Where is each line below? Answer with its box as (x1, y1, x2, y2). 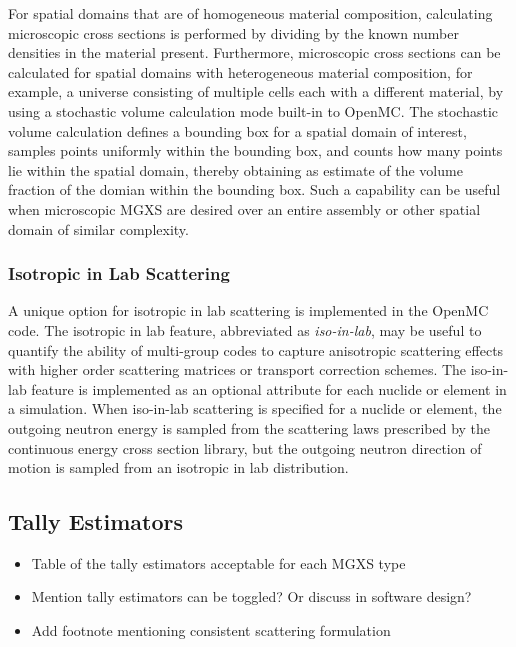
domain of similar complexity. (8, 218, 189, 239)
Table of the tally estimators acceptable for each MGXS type (31, 552, 406, 573)
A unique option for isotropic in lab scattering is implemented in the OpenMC (8, 300, 489, 321)
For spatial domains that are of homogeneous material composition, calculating (8, 3, 493, 23)
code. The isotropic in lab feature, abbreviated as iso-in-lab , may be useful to (8, 319, 482, 340)
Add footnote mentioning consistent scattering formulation (31, 620, 391, 641)
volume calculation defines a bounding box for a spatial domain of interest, (8, 120, 467, 141)
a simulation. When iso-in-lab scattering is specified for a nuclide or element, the (8, 398, 502, 419)
